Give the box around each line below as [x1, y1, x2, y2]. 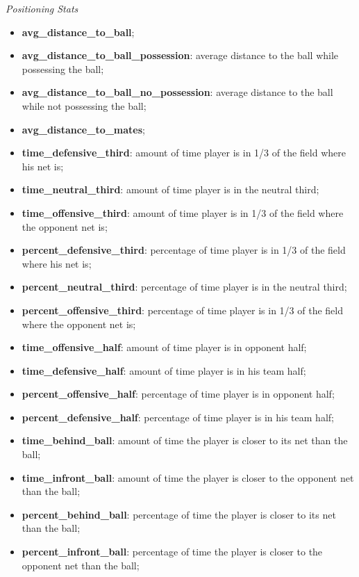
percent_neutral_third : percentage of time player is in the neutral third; [22, 279, 347, 294]
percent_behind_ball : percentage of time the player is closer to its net [22, 507, 336, 521]
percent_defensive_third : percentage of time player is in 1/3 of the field [22, 243, 346, 257]
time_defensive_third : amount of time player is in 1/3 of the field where [22, 145, 346, 160]
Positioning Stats [6, 1, 78, 15]
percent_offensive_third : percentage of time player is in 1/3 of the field [22, 302, 343, 317]
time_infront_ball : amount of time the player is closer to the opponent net [22, 470, 354, 485]
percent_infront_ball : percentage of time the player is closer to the [22, 544, 323, 559]
